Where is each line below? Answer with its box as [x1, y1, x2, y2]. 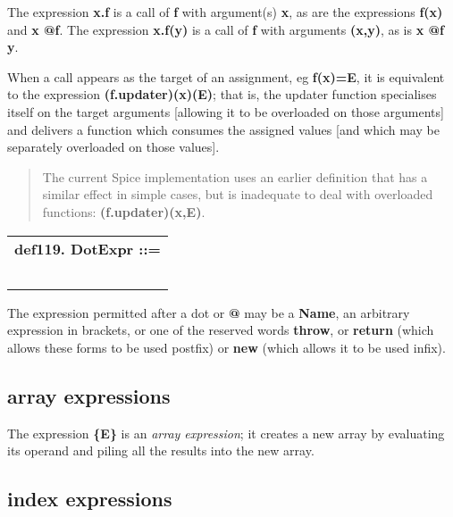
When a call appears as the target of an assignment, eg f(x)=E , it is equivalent [7, 67, 445, 86]
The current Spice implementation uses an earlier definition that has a [42, 167, 428, 186]
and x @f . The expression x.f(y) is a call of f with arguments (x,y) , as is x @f [7, 20, 444, 38]
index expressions [7, 485, 172, 513]
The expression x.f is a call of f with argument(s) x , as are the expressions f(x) [7, 3, 443, 21]
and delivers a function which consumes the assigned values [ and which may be [7, 120, 440, 138]
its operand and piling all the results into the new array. [7, 441, 315, 460]
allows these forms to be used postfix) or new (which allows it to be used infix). [7, 338, 446, 356]
